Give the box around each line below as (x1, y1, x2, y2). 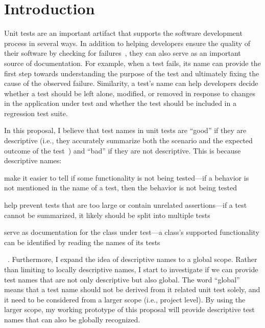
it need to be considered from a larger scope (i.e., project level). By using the (4, 294, 246, 304)
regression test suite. (4, 107, 68, 118)
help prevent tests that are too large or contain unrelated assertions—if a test (4, 200, 247, 210)
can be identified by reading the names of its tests (4, 236, 160, 247)
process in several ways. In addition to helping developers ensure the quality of (4, 37, 251, 48)
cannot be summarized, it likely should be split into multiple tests (4, 209, 210, 220)
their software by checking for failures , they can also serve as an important (4, 48, 241, 58)
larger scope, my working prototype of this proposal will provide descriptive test (4, 304, 255, 315)
